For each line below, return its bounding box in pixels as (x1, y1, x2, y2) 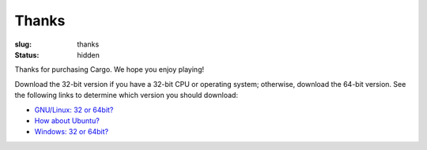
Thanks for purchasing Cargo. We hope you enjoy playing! (14, 65, 205, 74)
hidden (77, 50, 100, 59)
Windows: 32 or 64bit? (34, 127, 109, 137)
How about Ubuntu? (34, 115, 100, 126)
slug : (14, 39, 32, 49)
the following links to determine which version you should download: (14, 91, 239, 100)
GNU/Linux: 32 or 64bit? (34, 105, 114, 114)
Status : (14, 50, 40, 59)
